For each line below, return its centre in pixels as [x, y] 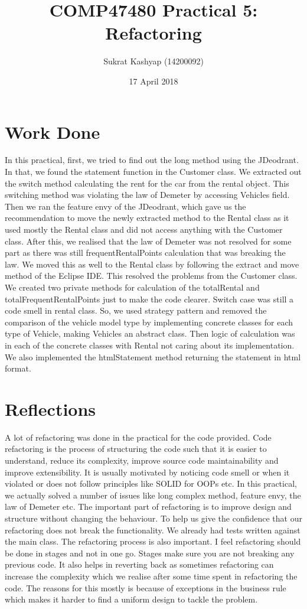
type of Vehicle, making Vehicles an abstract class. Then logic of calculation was [150, 333]
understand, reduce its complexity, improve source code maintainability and [142, 460]
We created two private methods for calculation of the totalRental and [132, 287]
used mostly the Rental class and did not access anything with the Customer [144, 229]
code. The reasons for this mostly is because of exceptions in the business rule [146, 587]
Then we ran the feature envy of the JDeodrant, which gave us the [125, 206]
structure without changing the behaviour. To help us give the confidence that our [153, 518]
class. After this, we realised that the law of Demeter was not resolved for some [148, 241]
